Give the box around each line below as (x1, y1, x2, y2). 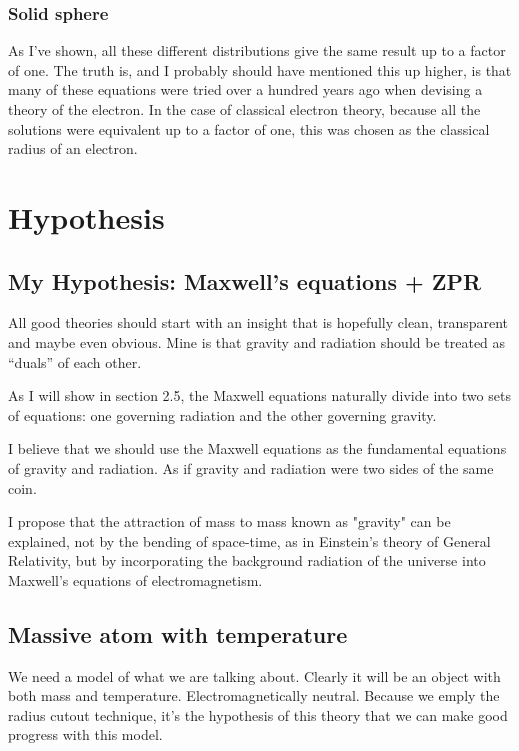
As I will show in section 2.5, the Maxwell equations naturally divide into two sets (8, 385, 511, 406)
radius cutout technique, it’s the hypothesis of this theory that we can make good (8, 704, 508, 725)
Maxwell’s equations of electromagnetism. (8, 569, 263, 590)
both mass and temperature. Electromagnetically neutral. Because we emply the (8, 685, 500, 706)
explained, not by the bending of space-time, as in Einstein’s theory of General (8, 530, 491, 551)
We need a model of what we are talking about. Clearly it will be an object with (8, 665, 501, 686)
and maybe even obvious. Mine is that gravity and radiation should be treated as (8, 331, 506, 352)
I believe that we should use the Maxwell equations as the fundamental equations (8, 438, 507, 459)
